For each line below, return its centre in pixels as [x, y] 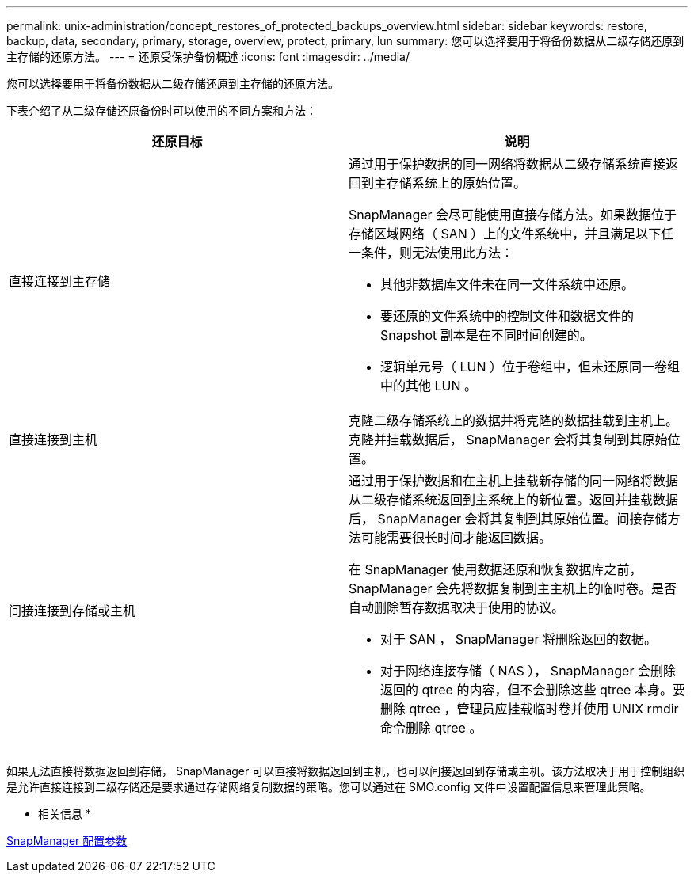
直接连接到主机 [53, 439]
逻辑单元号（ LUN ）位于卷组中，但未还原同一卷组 [530, 367]
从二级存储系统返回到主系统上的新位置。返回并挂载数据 [514, 500]
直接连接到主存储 [60, 281]
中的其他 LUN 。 [429, 386]
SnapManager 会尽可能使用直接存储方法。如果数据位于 [513, 215]
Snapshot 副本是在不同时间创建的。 [486, 335]
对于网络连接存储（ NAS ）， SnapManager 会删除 [528, 671]
